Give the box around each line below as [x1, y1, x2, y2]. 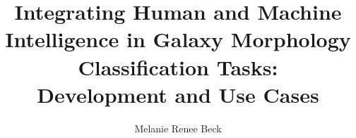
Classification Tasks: [78, 52, 278, 81]
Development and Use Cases [37, 80, 319, 108]
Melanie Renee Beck [134, 120, 222, 135]
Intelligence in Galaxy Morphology [5, 25, 351, 54]
